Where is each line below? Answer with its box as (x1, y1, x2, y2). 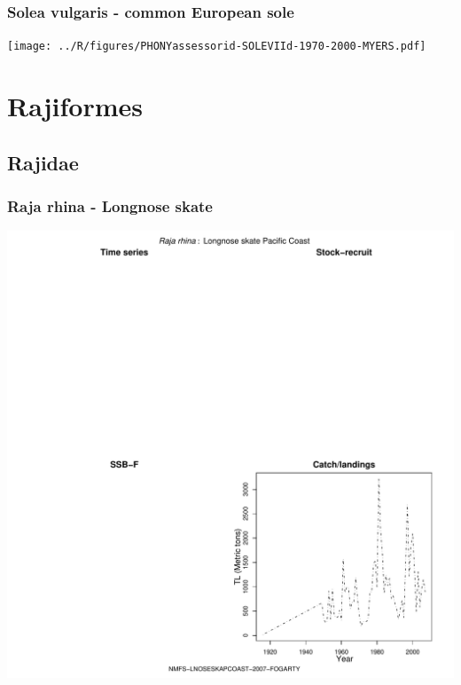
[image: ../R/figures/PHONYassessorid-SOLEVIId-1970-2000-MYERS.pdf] (7, 40, 426, 53)
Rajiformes (7, 88, 143, 124)
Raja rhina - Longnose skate (7, 194, 213, 217)
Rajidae (7, 148, 79, 176)
